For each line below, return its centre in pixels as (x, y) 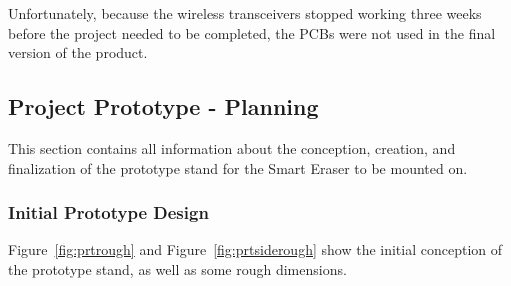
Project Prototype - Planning (163, 106)
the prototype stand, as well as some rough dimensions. (177, 268)
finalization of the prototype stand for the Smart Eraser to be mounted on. (238, 167)
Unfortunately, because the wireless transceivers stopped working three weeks (245, 13)
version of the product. (78, 52)
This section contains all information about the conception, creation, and (232, 147)
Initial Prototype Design (108, 212)
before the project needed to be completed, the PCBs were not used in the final (252, 32)
